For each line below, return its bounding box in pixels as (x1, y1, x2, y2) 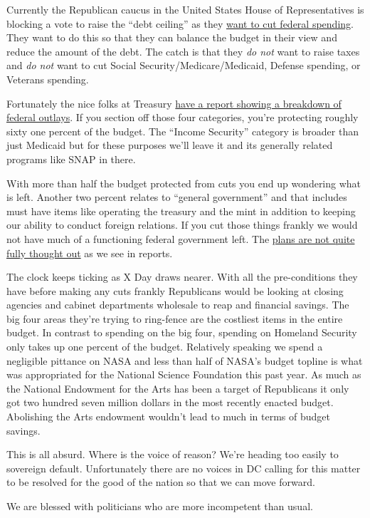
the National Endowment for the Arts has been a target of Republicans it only (6, 380, 349, 395)
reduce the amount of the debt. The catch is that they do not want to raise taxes (6, 43, 360, 58)
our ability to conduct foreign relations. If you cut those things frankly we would (6, 217, 358, 232)
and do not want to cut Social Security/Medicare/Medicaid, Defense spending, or (6, 58, 361, 73)
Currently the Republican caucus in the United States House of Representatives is (6, 2, 364, 16)
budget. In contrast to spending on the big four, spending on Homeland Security (6, 325, 357, 340)
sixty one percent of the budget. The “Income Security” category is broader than (6, 123, 359, 138)
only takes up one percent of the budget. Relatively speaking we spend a (6, 339, 323, 354)
